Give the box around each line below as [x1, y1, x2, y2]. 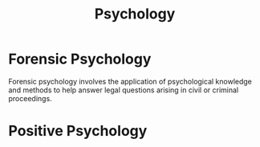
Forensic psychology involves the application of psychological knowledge [8, 76, 253, 86]
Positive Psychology [8, 122, 148, 141]
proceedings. [8, 93, 52, 103]
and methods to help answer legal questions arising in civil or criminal [8, 85, 239, 95]
